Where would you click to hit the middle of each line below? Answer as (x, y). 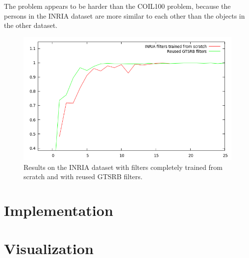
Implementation (59, 210)
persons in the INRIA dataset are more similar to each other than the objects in (124, 15)
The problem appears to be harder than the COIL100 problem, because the (117, 6)
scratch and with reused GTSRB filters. (83, 176)
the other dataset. (31, 25)
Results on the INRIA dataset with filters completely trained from (123, 167)
